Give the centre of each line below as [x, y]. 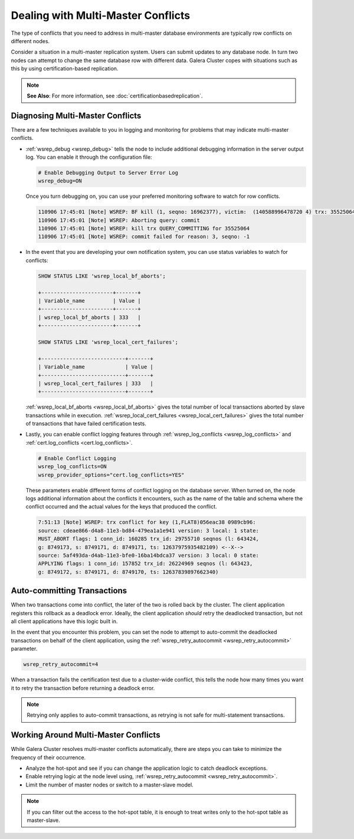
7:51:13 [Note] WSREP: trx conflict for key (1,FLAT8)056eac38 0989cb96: [147, 522]
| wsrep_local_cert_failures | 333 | [96, 383]
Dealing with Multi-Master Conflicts [101, 15]
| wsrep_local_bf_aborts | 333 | [89, 317]
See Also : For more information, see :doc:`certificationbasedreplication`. [115, 96]
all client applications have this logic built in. [64, 621]
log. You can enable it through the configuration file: [89, 157]
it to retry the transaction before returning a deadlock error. [83, 688]
